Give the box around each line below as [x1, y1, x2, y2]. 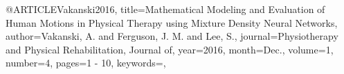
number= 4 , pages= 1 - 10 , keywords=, [6, 56, 166, 70]
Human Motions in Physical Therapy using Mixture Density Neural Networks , [6, 15, 338, 29]
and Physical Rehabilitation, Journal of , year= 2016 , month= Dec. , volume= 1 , [6, 42, 334, 56]
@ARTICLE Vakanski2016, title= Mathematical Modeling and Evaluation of [6, 2, 325, 16]
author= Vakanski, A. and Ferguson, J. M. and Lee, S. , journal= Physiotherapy [6, 29, 338, 43]
